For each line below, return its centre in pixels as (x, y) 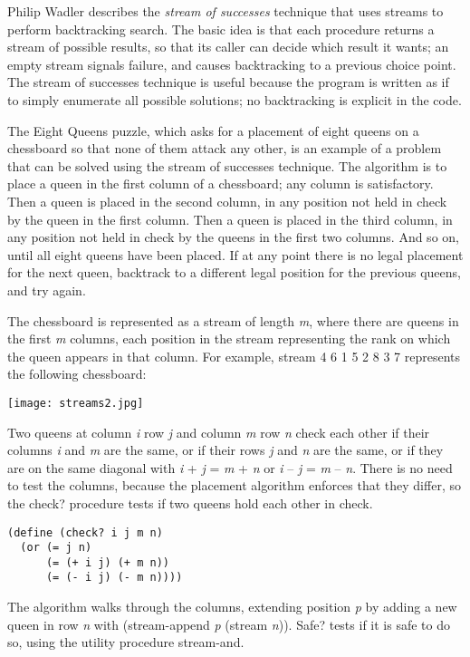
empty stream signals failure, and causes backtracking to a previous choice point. (232, 64)
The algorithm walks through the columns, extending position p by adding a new (232, 607)
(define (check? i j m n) (85, 532)
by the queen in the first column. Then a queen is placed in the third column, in (230, 219)
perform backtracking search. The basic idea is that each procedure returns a (221, 29)
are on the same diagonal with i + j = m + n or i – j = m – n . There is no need (230, 467)
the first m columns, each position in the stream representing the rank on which (229, 338)
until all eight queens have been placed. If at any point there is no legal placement (235, 254)
